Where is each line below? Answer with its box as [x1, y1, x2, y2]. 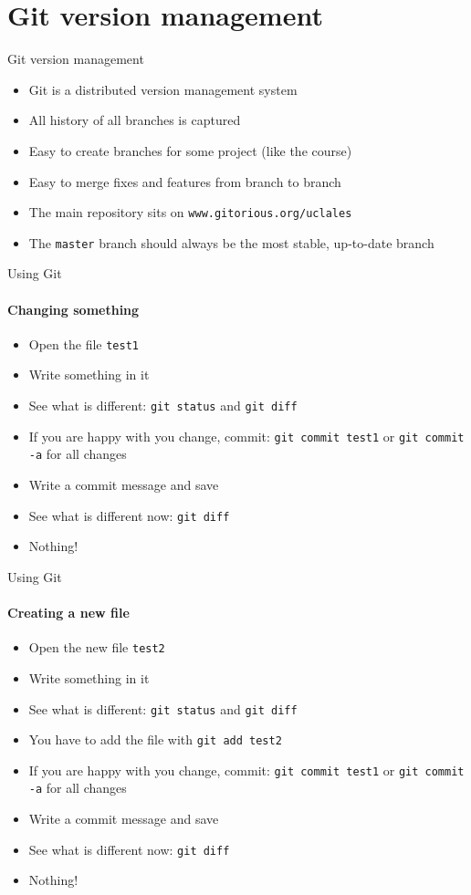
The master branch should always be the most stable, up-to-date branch [28, 233, 434, 252]
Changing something [7, 299, 140, 318]
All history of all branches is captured [28, 110, 241, 130]
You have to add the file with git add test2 [28, 730, 282, 749]
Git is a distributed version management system [28, 79, 298, 99]
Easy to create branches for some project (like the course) [28, 140, 352, 160]
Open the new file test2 [28, 638, 165, 657]
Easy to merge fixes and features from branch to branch [28, 172, 341, 191]
